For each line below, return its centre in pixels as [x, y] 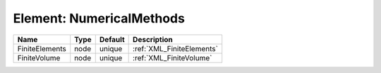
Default [112, 39]
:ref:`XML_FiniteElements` [176, 48]
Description [153, 39]
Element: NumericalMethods [99, 18]
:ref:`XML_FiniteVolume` [173, 58]
